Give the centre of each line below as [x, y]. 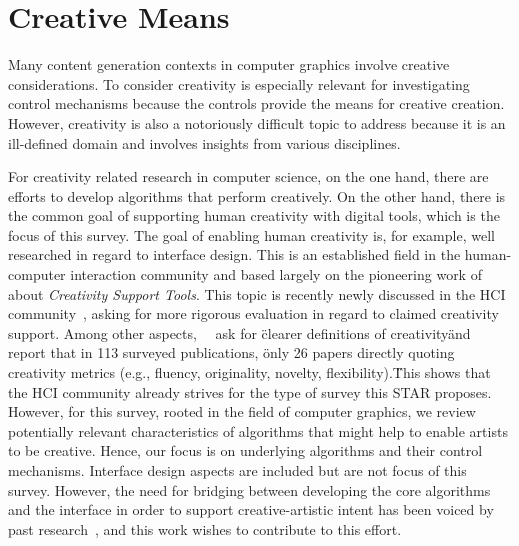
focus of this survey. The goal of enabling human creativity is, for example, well [251, 234]
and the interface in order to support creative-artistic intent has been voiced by [251, 509]
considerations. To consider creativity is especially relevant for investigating [239, 83]
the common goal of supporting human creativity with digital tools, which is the [254, 215]
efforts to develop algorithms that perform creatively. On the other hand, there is [257, 195]
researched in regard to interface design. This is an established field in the [234, 254]
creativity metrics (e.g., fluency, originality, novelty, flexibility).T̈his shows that [249, 372]
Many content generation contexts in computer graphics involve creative [229, 64]
